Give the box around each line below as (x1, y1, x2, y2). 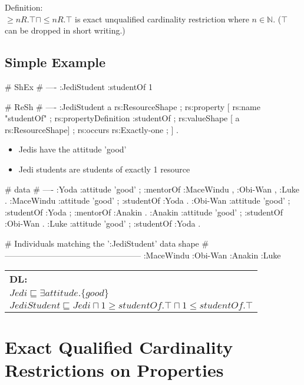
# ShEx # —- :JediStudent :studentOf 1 (5, 80, 153, 92)
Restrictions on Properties (5, 358, 224, 382)
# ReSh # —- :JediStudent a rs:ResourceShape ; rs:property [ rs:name (5, 100, 260, 112)
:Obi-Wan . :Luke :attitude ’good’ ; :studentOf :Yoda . (5, 217, 201, 230)
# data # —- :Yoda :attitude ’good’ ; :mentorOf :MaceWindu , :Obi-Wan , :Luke (5, 182, 300, 195)
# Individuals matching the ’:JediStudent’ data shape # (5, 237, 209, 249)
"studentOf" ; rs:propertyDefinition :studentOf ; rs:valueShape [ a (5, 112, 240, 124)
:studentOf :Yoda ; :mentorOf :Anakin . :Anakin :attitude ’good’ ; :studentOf (5, 205, 283, 218)
